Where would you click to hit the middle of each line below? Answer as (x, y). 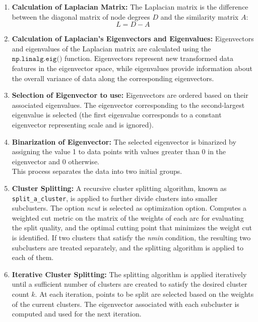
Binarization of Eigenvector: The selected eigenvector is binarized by (124, 141)
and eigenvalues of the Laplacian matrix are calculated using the (111, 48)
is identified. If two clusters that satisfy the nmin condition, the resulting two (131, 237)
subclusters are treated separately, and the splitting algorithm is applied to (127, 247)
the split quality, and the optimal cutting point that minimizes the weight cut (132, 228)
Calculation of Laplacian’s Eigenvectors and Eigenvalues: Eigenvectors (133, 39)
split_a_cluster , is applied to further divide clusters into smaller (115, 198)
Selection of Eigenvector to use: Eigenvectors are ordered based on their (130, 95)
